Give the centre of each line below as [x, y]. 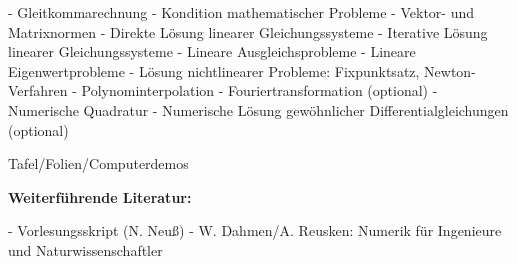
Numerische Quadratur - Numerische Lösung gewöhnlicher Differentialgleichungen [258, 109]
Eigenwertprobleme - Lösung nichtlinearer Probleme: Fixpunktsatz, [214, 70]
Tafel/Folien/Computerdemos [98, 163]
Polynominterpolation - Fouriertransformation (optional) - [259, 90]
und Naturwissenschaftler [85, 249]
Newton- [450, 70]
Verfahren [38, 90]
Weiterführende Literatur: [100, 196]
